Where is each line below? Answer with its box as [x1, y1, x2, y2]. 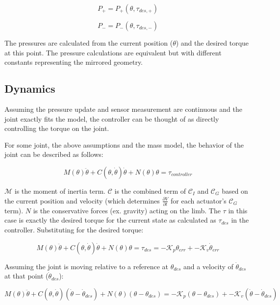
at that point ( [4, 271, 49, 281]
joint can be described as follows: [4, 149, 103, 159]
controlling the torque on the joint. [4, 123, 109, 133]
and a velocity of [183, 261, 233, 271]
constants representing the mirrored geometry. [4, 57, 143, 67]
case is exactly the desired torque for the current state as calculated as [4, 215, 216, 225]
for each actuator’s [171, 195, 227, 205]
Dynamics [4, 81, 55, 96]
